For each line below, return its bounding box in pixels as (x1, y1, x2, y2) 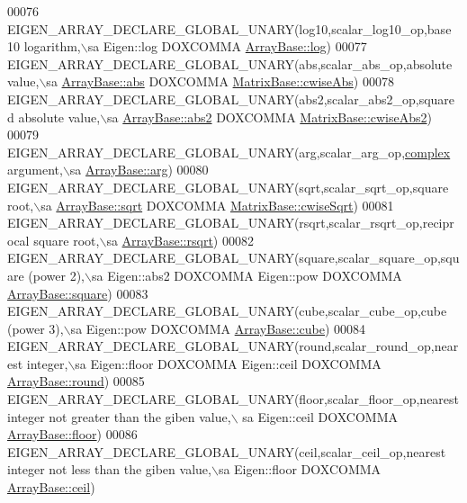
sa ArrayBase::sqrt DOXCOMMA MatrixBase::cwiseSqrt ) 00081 (40, 195, 394, 214)
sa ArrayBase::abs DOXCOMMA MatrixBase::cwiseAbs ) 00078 (46, 72, 394, 91)
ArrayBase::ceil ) (7, 478, 95, 497)
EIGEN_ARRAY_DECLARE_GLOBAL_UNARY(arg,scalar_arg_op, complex (7, 142, 451, 161)
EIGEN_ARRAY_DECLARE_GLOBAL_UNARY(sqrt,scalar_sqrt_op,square (7, 177, 449, 196)
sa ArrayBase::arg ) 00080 (69, 160, 209, 179)
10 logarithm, (7, 37, 81, 56)
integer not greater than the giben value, (7, 407, 231, 426)
